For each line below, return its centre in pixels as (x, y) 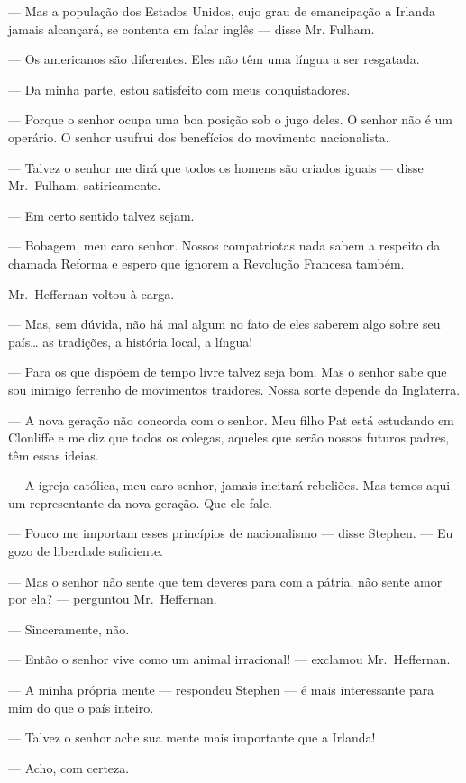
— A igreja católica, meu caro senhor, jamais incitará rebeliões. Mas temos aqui (229, 485)
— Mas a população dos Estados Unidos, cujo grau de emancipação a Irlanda (222, 11)
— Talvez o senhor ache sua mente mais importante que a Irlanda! (192, 737)
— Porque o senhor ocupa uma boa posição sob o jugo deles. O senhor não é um (231, 119)
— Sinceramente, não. (69, 628)
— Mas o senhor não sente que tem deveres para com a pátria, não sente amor (225, 581)
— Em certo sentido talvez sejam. (101, 215)
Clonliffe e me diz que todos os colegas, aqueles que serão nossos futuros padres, (229, 437)
